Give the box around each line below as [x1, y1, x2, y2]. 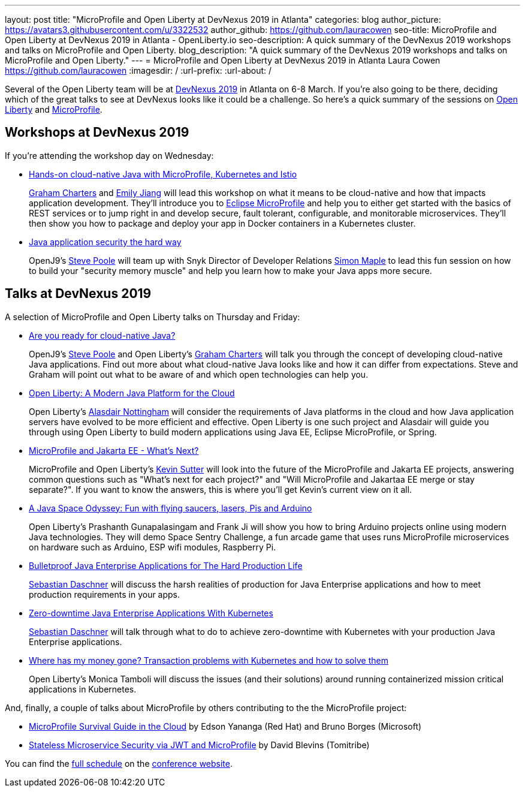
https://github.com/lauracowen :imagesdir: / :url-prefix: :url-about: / [5, 65, 272, 76]
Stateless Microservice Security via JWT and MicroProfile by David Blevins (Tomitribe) [29, 739, 370, 750]
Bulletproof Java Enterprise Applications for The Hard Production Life [29, 560, 303, 571]
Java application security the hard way [29, 236, 182, 247]
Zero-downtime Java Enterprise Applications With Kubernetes [29, 607, 273, 618]
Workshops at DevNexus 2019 [5, 125, 189, 140]
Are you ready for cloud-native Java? [29, 330, 176, 341]
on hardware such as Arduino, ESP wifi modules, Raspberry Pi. [29, 541, 276, 552]
